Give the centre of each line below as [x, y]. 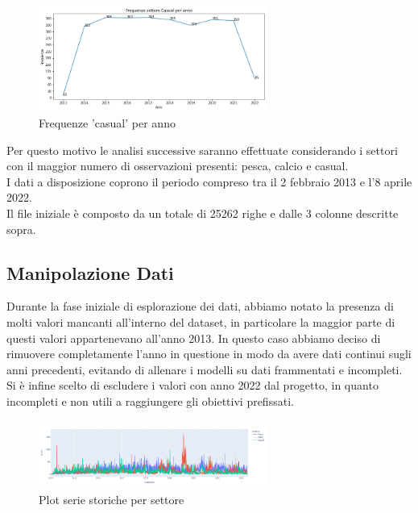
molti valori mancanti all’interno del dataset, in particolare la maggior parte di [201, 321]
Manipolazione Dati [90, 272]
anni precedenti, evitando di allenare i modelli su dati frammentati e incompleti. [205, 369]
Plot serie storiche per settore [112, 500]
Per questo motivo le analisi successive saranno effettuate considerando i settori [202, 150]
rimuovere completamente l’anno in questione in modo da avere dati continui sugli [209, 354]
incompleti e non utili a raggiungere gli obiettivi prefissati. [150, 400]
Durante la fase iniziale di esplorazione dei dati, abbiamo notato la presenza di [200, 306]
